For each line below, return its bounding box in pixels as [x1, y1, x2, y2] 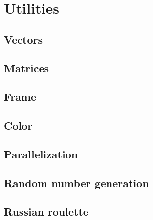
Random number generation [4, 175, 149, 190]
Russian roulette [4, 204, 88, 219]
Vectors [4, 31, 43, 46]
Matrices [4, 60, 49, 75]
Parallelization [4, 146, 78, 161]
